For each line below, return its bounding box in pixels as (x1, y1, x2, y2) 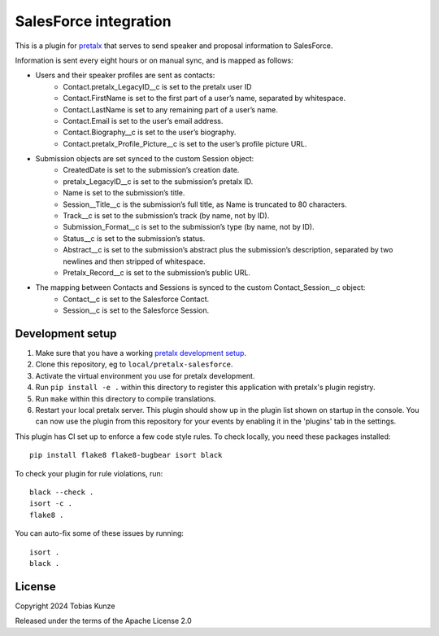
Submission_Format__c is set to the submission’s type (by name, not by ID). (63, 222, 315, 232)
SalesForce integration (15, 12, 172, 30)
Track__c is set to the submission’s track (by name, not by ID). (63, 211, 270, 221)
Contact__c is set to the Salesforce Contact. (63, 294, 210, 304)
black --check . (29, 487, 94, 497)
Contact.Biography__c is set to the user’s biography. (63, 127, 237, 138)
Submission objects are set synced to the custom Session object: (35, 154, 254, 164)
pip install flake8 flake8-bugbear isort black (29, 450, 223, 460)
